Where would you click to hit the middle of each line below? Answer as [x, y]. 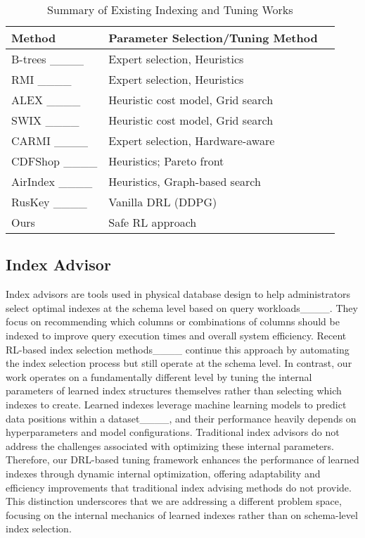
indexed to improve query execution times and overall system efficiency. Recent [176, 335]
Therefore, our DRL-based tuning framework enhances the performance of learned [182, 459]
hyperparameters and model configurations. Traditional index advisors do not [173, 432]
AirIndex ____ [52, 181]
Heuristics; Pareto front [166, 161]
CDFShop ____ [55, 161]
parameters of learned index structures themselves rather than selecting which [174, 390]
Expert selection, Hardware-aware [192, 140]
